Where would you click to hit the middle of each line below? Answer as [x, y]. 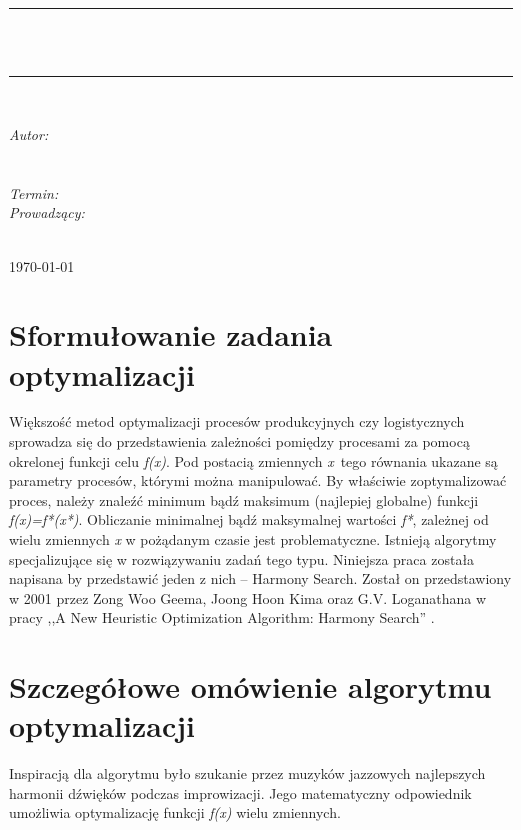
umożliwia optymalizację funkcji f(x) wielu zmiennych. [175, 812]
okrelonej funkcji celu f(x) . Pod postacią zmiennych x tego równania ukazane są [253, 460]
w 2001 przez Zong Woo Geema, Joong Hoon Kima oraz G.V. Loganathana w [248, 597]
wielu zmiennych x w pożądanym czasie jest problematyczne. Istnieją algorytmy [253, 539]
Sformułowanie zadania [171, 334]
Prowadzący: [47, 212]
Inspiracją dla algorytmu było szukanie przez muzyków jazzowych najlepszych [247, 773]
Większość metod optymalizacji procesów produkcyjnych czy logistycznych [237, 421]
